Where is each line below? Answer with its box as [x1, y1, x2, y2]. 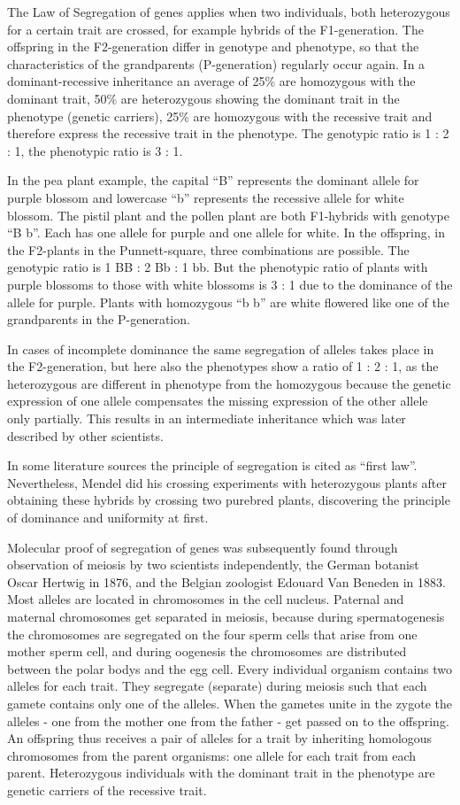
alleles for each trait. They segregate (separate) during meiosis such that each [7, 677, 427, 695]
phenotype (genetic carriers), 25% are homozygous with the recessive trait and [7, 106, 433, 125]
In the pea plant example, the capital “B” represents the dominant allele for [7, 171, 419, 190]
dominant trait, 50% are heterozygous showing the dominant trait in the [7, 89, 400, 107]
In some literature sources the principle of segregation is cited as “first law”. [7, 456, 418, 475]
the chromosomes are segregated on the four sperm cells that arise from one [7, 624, 418, 643]
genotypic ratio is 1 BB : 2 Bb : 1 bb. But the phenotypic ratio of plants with [7, 258, 428, 276]
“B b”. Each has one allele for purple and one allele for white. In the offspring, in [7, 223, 445, 242]
